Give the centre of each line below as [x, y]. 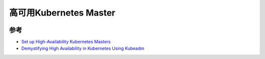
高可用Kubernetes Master [62, 13]
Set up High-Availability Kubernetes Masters [66, 42]
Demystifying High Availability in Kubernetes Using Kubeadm [83, 48]
